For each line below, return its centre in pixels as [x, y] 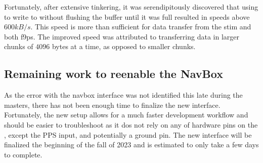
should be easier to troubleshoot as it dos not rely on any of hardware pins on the [131, 124]
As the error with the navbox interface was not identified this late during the [123, 95]
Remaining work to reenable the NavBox [114, 74]
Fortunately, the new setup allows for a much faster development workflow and [126, 115]
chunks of [19, 46]
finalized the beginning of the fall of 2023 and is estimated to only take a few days [131, 145]
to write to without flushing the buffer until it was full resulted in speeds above [127, 16]
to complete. [23, 154]
